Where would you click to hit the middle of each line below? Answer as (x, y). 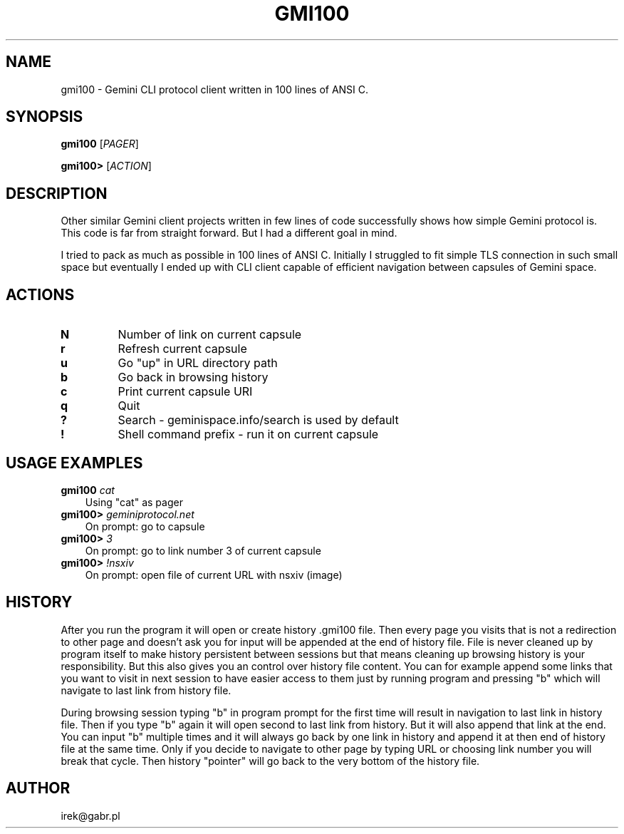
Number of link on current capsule (210, 335)
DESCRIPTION (57, 193)
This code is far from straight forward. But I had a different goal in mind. (229, 233)
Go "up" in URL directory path (198, 363)
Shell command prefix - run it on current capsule (248, 434)
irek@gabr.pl (90, 815)
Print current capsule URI (185, 392)
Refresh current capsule (182, 349)
